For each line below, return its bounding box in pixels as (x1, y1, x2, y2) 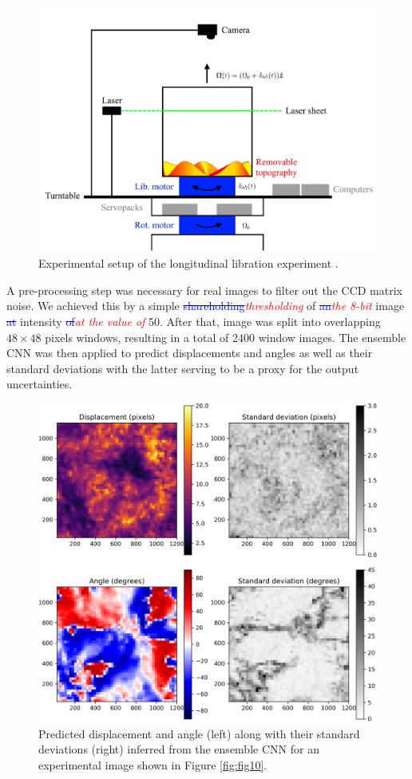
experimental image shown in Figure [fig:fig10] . (38, 756, 267, 773)
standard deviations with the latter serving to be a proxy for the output (6, 360, 359, 376)
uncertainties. (6, 376, 73, 392)
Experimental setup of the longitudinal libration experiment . (38, 255, 339, 272)
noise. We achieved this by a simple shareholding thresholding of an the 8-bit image (6, 297, 405, 314)
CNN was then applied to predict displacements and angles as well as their (6, 344, 373, 361)
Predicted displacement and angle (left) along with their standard (38, 725, 360, 741)
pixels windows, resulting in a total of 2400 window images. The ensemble (45, 328, 406, 345)
